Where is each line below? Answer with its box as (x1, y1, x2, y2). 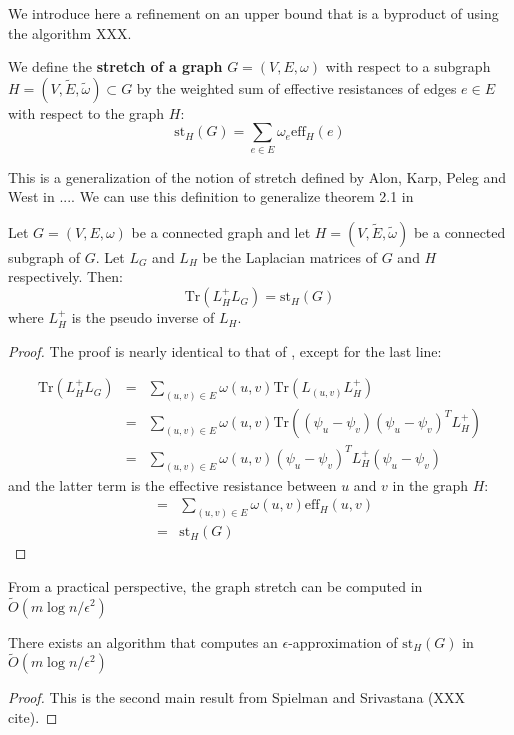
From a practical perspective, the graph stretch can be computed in (8, 575, 423, 596)
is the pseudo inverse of (71, 307, 215, 328)
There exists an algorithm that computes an (8, 631, 278, 652)
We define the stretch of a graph (8, 56, 223, 77)
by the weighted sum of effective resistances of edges (136, 77, 457, 98)
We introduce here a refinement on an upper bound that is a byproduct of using (8, 3, 499, 23)
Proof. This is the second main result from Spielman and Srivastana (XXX (8, 687, 466, 708)
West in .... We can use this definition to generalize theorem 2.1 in (8, 186, 414, 207)
